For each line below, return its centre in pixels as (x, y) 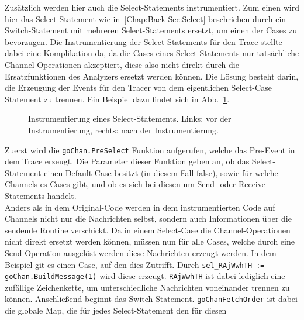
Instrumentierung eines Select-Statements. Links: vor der (130, 118)
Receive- (253, 184)
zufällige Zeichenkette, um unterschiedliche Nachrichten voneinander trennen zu (147, 287)
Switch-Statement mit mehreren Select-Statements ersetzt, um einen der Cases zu (151, 30)
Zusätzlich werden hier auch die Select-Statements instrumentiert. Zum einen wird (152, 7)
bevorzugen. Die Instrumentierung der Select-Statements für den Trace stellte (144, 41)
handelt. (62, 195)
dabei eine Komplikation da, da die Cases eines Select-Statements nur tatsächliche (152, 53)
